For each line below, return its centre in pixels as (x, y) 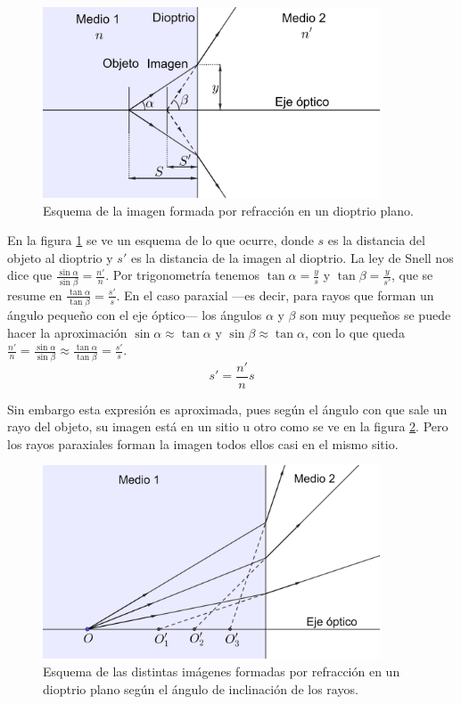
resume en (35, 295)
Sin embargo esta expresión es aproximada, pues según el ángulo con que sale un (227, 409)
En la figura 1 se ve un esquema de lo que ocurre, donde (161, 240)
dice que (30, 275)
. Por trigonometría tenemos (182, 275)
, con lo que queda (354, 332)
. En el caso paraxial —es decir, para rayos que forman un (275, 295)
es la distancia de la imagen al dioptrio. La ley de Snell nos (292, 257)
